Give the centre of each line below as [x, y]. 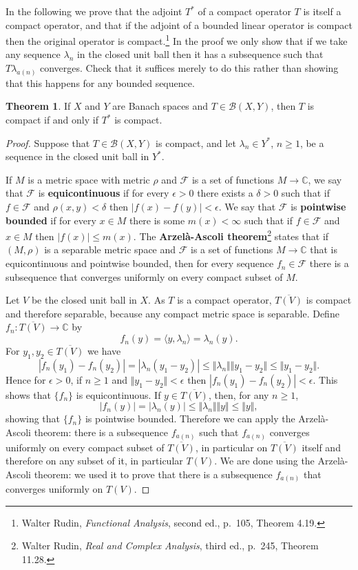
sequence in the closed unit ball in [77, 156]
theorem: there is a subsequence [101, 432]
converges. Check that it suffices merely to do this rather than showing [189, 68]
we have [104, 351]
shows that [28, 394]
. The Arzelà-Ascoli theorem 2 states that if [231, 235]
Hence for [26, 379]
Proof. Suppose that [48, 142]
